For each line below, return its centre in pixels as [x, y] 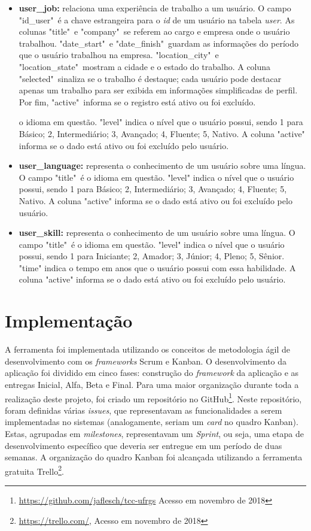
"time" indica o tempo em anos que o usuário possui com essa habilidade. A [157, 267]
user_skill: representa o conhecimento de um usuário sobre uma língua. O [157, 233]
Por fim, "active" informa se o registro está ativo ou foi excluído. [137, 101]
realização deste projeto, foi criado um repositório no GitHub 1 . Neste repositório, [153, 398]
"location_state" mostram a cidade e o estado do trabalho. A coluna [145, 66]
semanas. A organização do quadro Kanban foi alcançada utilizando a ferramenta [154, 457]
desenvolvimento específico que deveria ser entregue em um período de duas [144, 445]
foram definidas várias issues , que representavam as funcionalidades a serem [144, 410]
